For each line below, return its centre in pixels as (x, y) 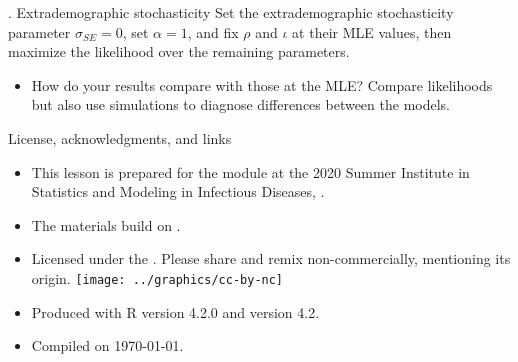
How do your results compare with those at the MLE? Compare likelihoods (262, 84)
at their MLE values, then (372, 31)
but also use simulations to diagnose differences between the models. (240, 104)
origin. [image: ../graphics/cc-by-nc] (157, 277)
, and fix (213, 31)
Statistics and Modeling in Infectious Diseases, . (178, 191)
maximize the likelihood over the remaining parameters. (179, 51)
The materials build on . (106, 224)
